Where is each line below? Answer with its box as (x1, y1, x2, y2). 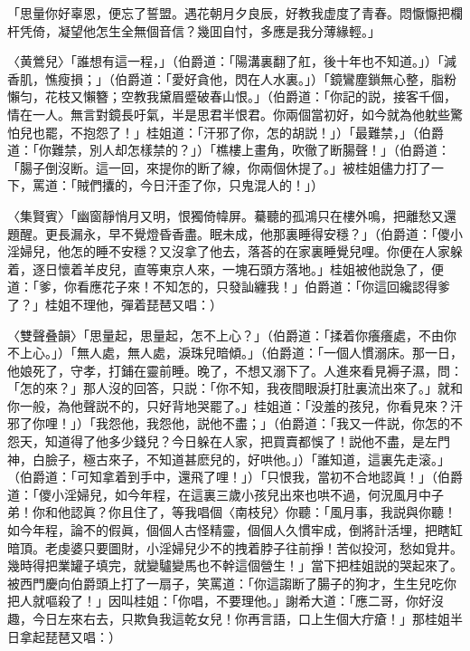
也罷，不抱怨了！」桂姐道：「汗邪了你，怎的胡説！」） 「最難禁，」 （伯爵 (32, 122, 444, 141)
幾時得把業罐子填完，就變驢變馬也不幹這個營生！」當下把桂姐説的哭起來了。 (7, 556, 463, 575)
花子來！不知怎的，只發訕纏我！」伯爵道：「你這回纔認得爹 (101, 277, 450, 296)
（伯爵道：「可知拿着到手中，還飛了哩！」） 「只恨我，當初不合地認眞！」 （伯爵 (7, 467, 463, 486)
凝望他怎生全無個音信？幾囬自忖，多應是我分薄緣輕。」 (57, 21, 381, 40)
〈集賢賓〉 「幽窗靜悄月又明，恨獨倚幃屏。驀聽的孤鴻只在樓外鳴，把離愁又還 (7, 206, 456, 225)
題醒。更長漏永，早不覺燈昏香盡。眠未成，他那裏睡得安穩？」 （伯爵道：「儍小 (7, 224, 463, 243)
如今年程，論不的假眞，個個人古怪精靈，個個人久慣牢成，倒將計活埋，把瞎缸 (7, 521, 463, 540)
